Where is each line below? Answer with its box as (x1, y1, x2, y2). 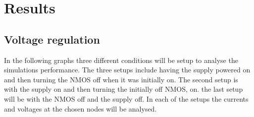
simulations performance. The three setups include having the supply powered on (4, 64, 251, 75)
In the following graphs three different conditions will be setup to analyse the (4, 55, 238, 65)
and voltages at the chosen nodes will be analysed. (4, 103, 157, 114)
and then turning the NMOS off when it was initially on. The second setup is (4, 74, 238, 84)
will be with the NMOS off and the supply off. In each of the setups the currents (4, 93, 249, 104)
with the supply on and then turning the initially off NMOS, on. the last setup (4, 84, 243, 94)
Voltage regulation (4, 31, 100, 47)
